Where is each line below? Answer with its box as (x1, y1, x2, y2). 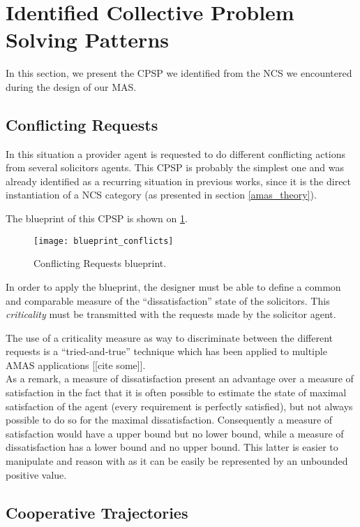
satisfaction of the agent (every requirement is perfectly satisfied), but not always (6, 398, 353, 413)
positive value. (6, 467, 67, 482)
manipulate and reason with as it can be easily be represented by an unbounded (6, 454, 348, 468)
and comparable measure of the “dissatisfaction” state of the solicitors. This (6, 293, 330, 308)
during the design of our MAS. (6, 79, 137, 94)
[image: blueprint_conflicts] (33, 236, 174, 246)
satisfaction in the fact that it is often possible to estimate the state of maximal (6, 385, 347, 400)
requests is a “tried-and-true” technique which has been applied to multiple (6, 344, 327, 359)
